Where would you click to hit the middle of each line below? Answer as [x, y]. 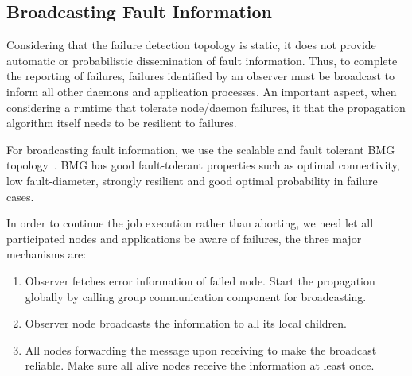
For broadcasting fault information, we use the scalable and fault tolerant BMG [201, 149]
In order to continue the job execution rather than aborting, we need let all [190, 223]
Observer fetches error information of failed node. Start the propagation [200, 280]
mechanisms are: [47, 254]
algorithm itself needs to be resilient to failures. [122, 123]
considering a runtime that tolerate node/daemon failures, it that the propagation [206, 107]
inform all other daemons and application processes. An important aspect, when [202, 91]
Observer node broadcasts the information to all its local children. [186, 323]
